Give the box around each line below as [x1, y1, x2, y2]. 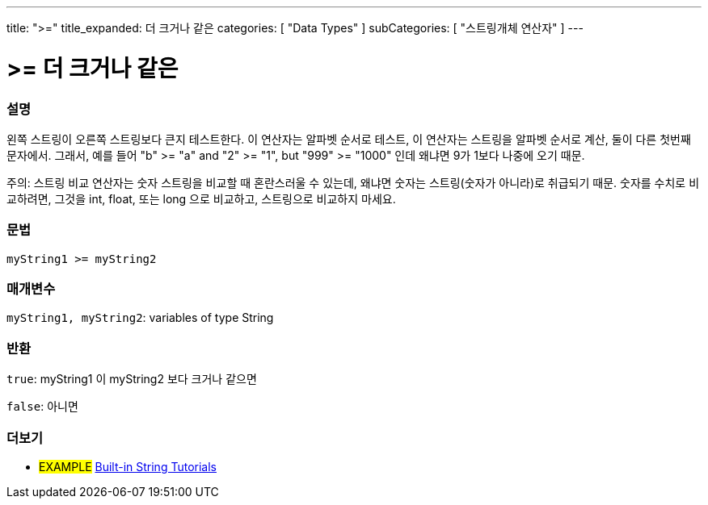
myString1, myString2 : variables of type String [6, 311, 274, 325]
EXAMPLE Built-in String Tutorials [39, 459, 217, 474]
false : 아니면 [6, 399, 78, 414]
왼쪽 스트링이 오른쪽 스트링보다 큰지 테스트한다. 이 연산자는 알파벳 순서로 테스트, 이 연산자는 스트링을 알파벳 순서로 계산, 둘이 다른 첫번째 [6, 131, 691, 146]
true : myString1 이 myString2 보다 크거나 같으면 [6, 372, 257, 386]
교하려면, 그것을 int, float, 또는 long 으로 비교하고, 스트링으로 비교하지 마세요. [6, 191, 396, 206]
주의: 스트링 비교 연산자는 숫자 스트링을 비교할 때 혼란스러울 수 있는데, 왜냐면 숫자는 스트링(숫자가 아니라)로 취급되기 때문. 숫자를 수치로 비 [6, 175, 700, 190]
